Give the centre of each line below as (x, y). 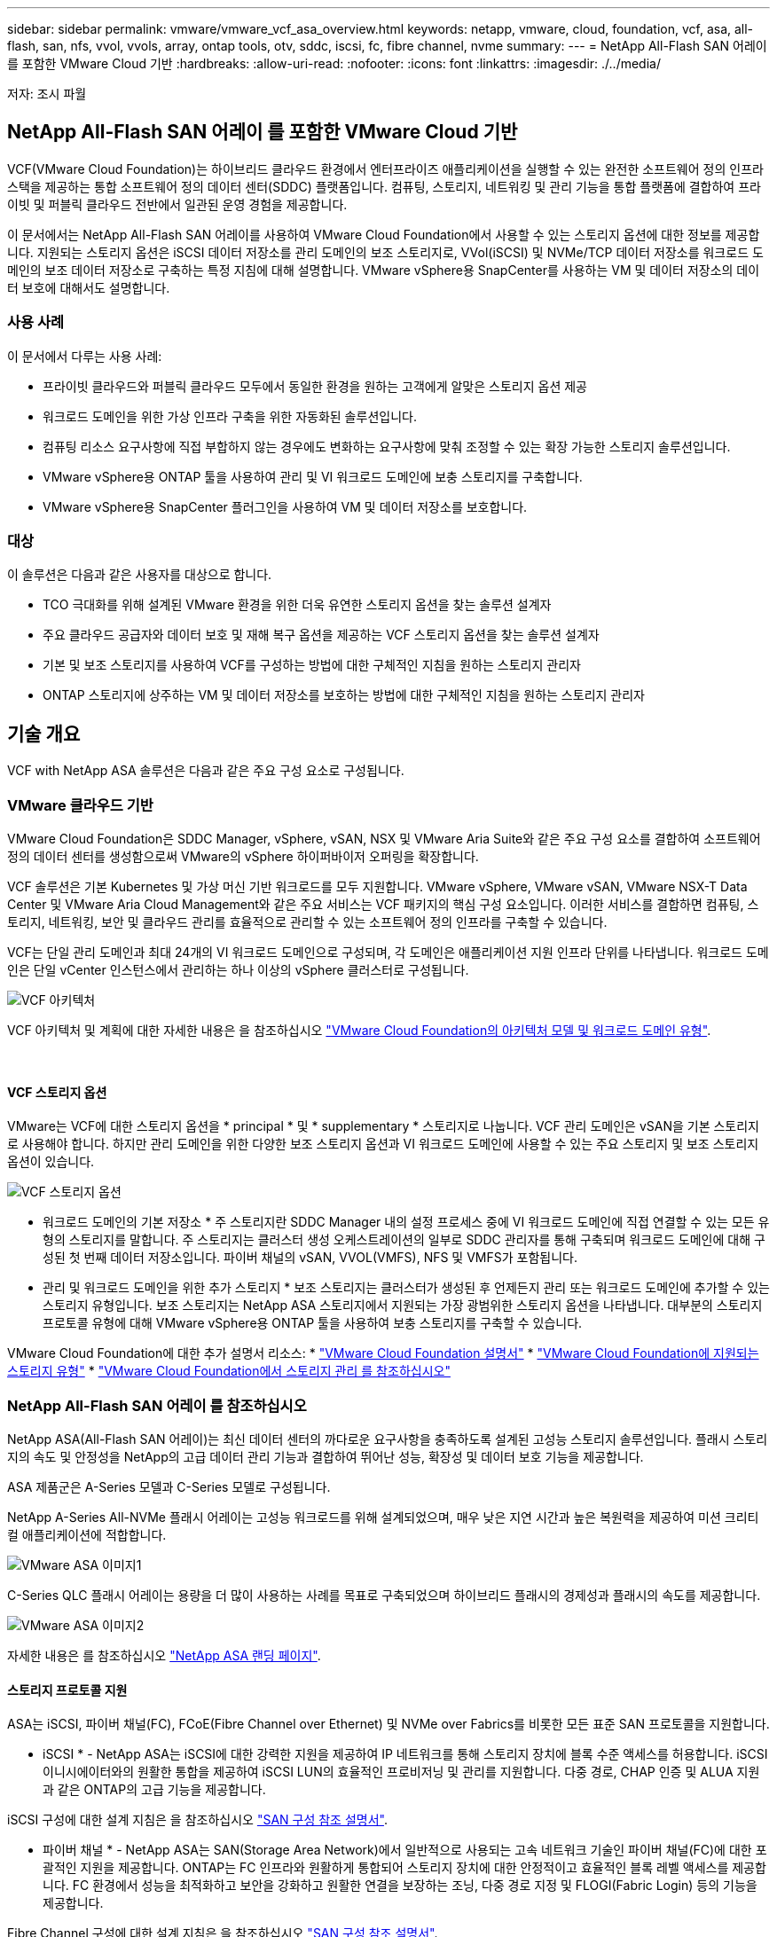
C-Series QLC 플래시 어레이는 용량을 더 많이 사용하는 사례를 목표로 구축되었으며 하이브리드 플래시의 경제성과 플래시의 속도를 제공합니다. (384, 1595)
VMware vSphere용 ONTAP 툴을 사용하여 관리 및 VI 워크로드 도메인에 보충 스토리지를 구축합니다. (313, 476)
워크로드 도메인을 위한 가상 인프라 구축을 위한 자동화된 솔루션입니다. (230, 416)
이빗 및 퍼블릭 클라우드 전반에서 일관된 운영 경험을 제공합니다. (177, 204)
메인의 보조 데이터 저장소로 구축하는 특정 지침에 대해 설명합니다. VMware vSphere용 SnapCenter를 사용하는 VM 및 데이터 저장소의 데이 (384, 270)
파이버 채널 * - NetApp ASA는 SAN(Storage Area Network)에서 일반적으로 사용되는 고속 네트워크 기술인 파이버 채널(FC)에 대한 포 (405, 1850)
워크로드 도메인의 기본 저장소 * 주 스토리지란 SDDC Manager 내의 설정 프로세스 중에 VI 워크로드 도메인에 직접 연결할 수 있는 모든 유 (406, 1222)
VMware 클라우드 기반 (80, 805)
